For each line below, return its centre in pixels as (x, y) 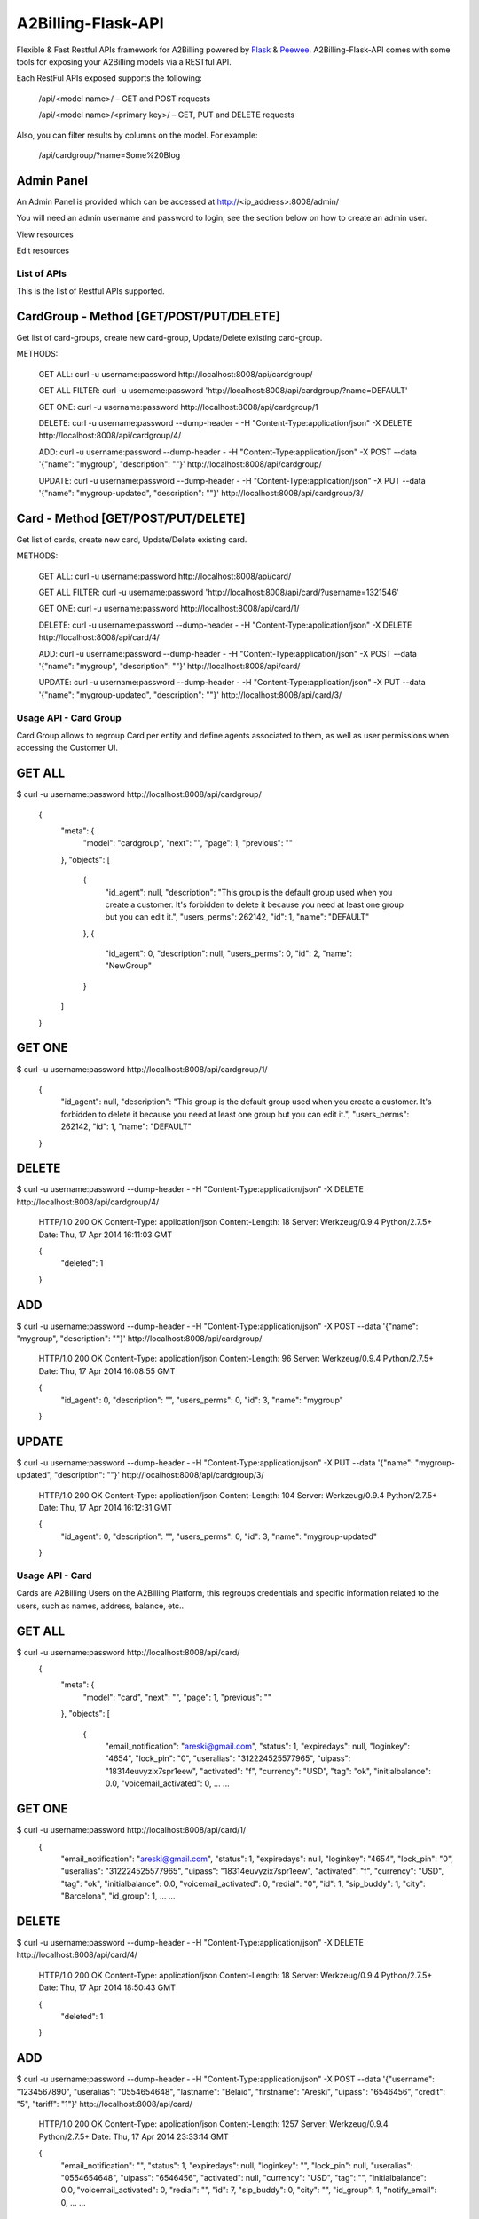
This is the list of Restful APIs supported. (90, 291)
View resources (45, 234)
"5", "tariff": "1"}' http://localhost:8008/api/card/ (104, 2104)
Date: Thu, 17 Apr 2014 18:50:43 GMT (107, 1987)
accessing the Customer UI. (67, 748)
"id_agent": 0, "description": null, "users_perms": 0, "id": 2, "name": (229, 953)
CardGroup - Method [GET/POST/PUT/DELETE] (149, 316)
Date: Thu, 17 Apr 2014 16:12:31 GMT (106, 1508)
